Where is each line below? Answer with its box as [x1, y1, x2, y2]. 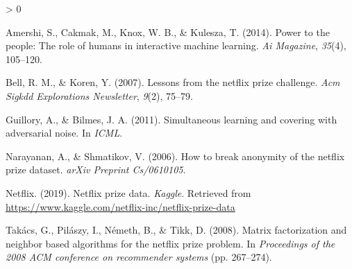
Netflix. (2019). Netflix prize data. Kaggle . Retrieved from [6, 185, 251, 200]
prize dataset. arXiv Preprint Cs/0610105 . [6, 162, 186, 177]
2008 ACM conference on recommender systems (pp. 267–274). [6, 250, 272, 264]
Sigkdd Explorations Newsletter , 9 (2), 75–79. [6, 88, 193, 103]
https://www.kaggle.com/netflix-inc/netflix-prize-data [6, 199, 235, 214]
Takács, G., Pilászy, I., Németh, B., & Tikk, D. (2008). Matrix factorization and [6, 223, 347, 237]
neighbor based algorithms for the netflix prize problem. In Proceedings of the [6, 236, 335, 250]
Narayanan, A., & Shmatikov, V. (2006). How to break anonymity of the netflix [6, 148, 345, 163]
